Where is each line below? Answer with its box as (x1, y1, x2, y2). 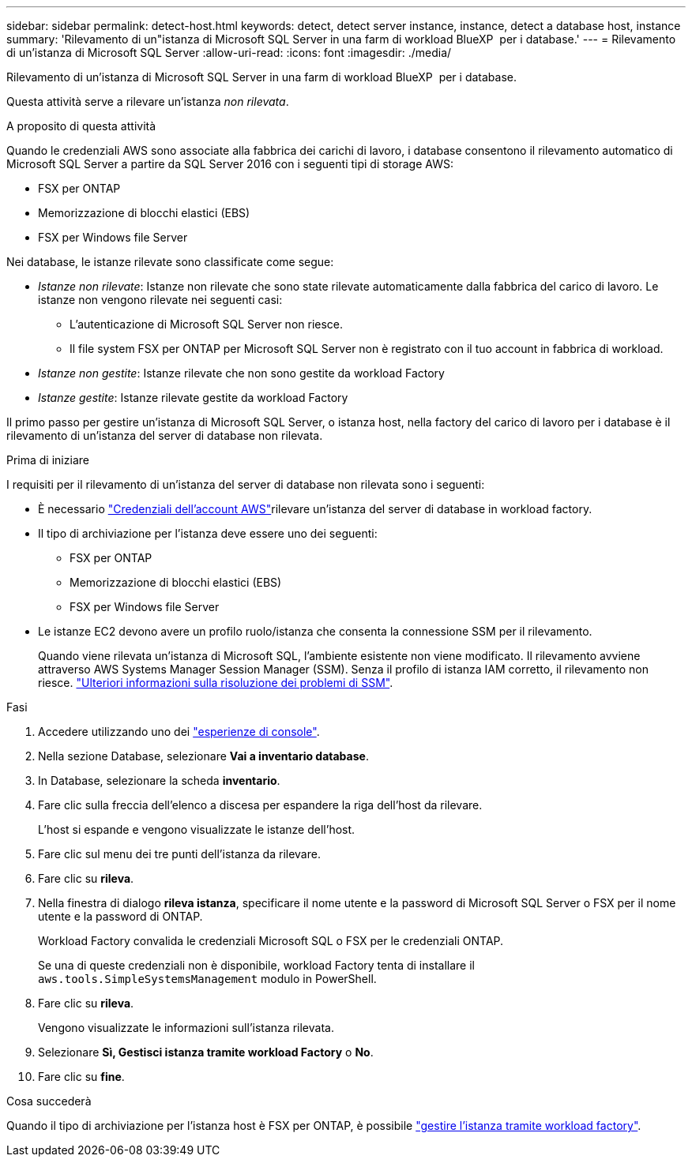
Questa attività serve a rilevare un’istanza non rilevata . (6, 95, 289, 108)
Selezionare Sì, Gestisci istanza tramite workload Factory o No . (38, 1045, 374, 1059)
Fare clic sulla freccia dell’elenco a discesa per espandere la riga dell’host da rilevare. (38, 798, 483, 812)
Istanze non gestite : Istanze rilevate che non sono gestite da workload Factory (38, 366, 445, 380)
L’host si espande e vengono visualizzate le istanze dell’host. (38, 823, 355, 836)
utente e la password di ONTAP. (38, 910, 203, 923)
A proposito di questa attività (6, 119, 156, 133)
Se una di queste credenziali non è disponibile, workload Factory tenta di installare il (38, 959, 475, 972)
